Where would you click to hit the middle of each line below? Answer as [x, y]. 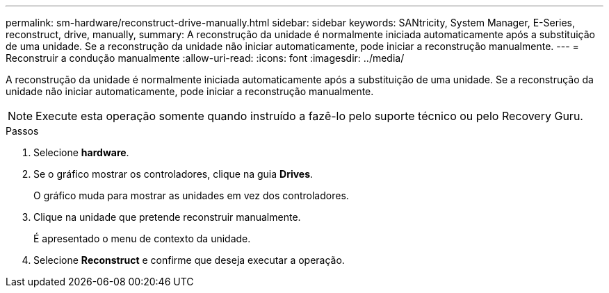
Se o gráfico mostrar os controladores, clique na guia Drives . [173, 174]
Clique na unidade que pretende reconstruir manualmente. [167, 217]
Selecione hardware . [81, 152]
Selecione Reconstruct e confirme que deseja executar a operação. [189, 260]
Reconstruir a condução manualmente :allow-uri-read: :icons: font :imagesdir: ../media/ [205, 58]
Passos [22, 131]
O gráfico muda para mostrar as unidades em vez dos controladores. [191, 195]
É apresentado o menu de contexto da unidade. [142, 238]
